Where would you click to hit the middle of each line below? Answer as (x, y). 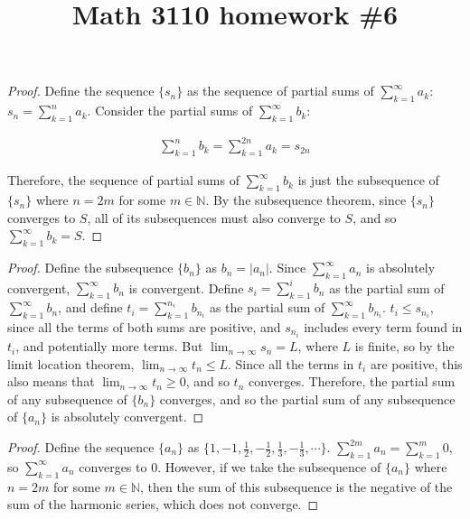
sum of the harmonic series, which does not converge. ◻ (163, 504)
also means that (51, 381)
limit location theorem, (71, 363)
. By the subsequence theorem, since (306, 200)
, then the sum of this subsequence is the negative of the (296, 486)
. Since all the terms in (291, 363)
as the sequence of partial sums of (280, 91)
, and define (90, 307)
